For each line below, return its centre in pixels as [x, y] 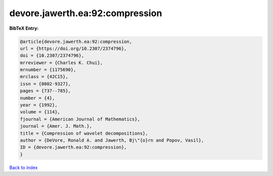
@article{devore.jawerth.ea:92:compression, [76, 41]
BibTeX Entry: [24, 28]
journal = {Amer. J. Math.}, [56, 126]
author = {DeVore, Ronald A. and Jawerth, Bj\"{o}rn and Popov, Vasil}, [112, 140]
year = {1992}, [39, 105]
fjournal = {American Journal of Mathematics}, [80, 119]
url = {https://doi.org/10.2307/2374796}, [73, 48]
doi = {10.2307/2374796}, [52, 56]
